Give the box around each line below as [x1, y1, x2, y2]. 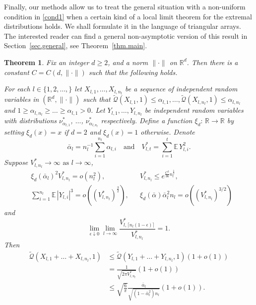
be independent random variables [144, 105, 244, 115]
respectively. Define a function [101, 115, 192, 126]
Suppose [4, 157, 28, 167]
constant [4, 67, 29, 77]
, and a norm [108, 57, 148, 67]
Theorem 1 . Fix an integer [4, 57, 89, 67]
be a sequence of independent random [125, 83, 238, 94]
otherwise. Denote [140, 126, 195, 137]
